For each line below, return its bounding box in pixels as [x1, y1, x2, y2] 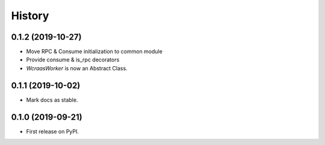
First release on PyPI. [26, 128, 79, 135]
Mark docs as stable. [26, 96, 78, 103]
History [11, 9, 49, 22]
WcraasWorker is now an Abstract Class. [26, 64, 128, 72]
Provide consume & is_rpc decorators [26, 56, 120, 63]
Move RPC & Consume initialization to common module [26, 48, 162, 55]
